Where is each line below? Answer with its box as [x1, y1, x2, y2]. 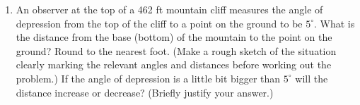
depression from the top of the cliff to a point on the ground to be [16, 16, 303, 30]
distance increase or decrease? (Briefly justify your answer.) [16, 85, 274, 99]
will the [295, 70, 328, 85]
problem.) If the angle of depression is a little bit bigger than [16, 70, 281, 85]
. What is [314, 16, 355, 30]
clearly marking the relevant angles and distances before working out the [16, 57, 332, 72]
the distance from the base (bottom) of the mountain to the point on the [16, 30, 332, 44]
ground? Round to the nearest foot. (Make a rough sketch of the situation [16, 43, 337, 58]
